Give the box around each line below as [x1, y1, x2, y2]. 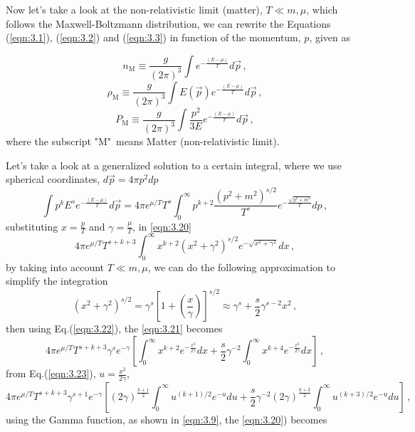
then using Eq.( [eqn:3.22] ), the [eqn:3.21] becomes [6, 321, 223, 336]
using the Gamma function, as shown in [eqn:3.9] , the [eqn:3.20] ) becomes [6, 411, 327, 426]
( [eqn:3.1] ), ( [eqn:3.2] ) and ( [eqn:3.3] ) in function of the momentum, [6, 30, 301, 45]
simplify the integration [6, 273, 108, 288]
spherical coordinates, [6, 172, 100, 186]
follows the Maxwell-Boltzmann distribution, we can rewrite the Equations [6, 16, 331, 31]
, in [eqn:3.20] [132, 218, 191, 233]
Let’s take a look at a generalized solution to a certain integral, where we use [6, 157, 342, 172]
